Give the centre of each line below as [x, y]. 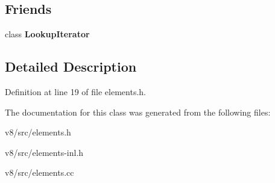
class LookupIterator [47, 34]
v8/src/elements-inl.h [44, 152]
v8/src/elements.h [38, 132]
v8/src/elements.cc [40, 172]
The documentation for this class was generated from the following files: [138, 112]
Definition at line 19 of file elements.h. [75, 91]
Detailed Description [71, 67]
